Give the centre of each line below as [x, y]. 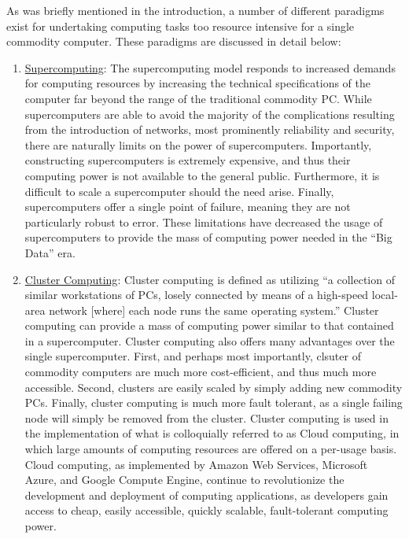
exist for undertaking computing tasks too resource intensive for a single [181, 26]
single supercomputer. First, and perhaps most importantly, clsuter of [193, 356]
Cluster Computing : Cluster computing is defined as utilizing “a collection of [210, 279]
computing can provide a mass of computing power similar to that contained [209, 325]
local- [385, 295]
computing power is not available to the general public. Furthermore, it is [202, 175]
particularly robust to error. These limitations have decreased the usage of [204, 222]
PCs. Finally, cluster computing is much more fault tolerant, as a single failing [214, 402]
